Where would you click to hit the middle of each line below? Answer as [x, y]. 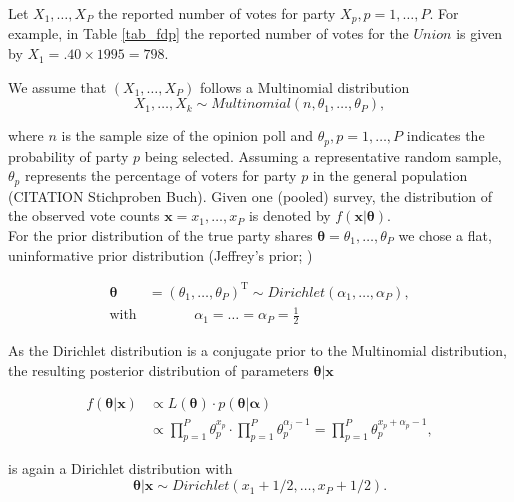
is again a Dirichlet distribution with [120, 468]
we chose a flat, [445, 234]
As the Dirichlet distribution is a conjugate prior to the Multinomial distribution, [257, 350]
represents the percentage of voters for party [160, 175]
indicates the [445, 135]
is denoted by [289, 215]
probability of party [68, 155]
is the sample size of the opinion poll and [187, 135]
